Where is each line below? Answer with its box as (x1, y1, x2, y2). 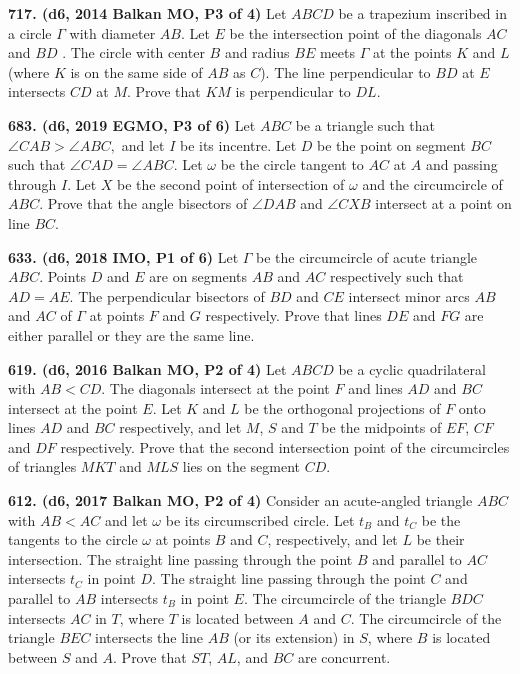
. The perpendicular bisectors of (69, 285, 265, 306)
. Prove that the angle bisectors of (39, 193, 248, 214)
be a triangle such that (295, 114, 436, 135)
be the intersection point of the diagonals (229, 22, 482, 43)
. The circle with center (62, 42, 205, 63)
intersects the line (95, 627, 203, 648)
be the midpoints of (321, 417, 442, 438)
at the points (372, 42, 452, 63)
